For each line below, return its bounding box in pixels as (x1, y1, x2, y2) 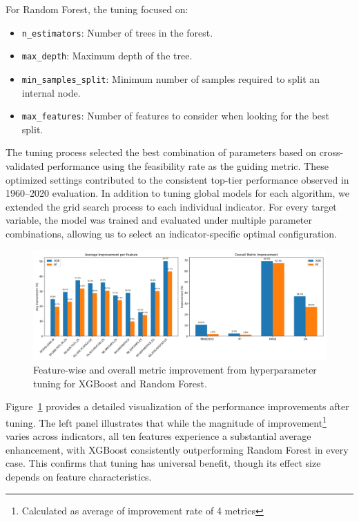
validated (6, 159, 44, 173)
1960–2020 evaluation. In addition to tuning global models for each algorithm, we (6, 186, 349, 200)
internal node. (21, 85, 81, 99)
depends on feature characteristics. (6, 469, 152, 483)
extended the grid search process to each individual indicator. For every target (6, 199, 337, 213)
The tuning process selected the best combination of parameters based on (6, 145, 317, 159)
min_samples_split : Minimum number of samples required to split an (21, 71, 320, 86)
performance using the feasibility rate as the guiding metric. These (47, 159, 329, 173)
